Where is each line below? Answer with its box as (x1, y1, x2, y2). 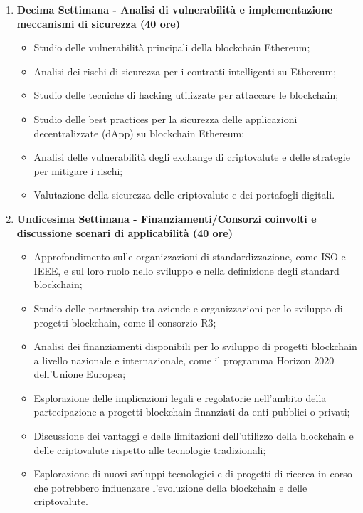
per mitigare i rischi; (33, 163, 123, 178)
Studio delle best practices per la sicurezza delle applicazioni (33, 111, 298, 126)
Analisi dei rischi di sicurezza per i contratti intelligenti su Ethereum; (33, 63, 337, 78)
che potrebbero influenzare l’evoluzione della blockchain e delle (33, 480, 307, 495)
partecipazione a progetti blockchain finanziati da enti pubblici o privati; (33, 404, 350, 419)
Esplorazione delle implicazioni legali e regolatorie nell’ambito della (33, 390, 327, 405)
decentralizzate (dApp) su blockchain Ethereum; (33, 125, 245, 140)
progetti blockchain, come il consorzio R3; (33, 314, 216, 329)
